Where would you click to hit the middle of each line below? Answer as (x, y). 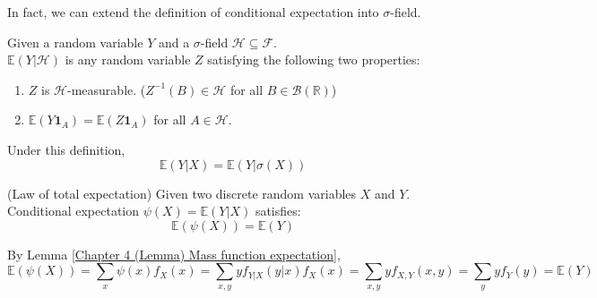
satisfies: (278, 211)
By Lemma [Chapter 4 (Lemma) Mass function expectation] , (174, 254)
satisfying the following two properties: (314, 60)
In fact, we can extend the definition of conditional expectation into (193, 12)
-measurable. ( (107, 89)
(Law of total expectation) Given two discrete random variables (182, 193)
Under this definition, (66, 149)
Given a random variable (75, 42)
